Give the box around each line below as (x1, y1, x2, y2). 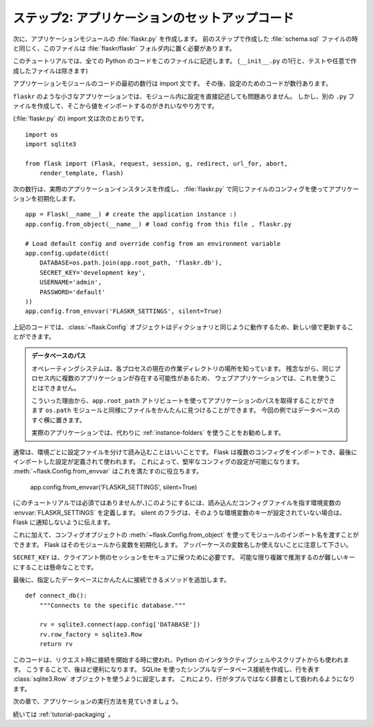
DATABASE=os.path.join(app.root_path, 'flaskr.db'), (39, 259, 223, 267)
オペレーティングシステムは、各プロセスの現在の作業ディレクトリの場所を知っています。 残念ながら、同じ (31, 364, 335, 373)
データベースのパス (31, 352, 87, 360)
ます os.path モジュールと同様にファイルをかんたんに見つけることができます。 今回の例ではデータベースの (31, 406, 340, 415)
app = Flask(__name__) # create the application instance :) (25, 210, 237, 218)
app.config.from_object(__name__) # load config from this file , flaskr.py (25, 220, 292, 228)
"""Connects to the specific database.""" (39, 601, 186, 609)
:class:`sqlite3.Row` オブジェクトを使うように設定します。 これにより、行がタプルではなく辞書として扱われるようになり (12, 675, 355, 683)
